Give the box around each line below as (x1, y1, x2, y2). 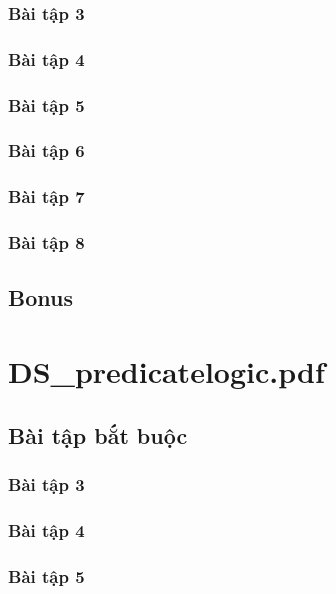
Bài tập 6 (8, 138, 85, 163)
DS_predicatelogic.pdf (8, 351, 325, 392)
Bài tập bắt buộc (8, 419, 188, 450)
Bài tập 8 (8, 230, 85, 255)
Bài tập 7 (8, 184, 85, 209)
